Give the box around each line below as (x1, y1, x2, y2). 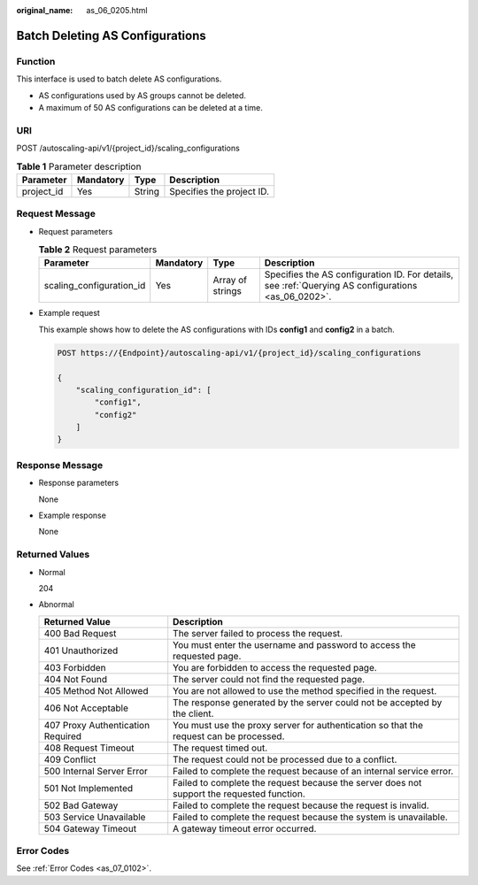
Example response (38, 510, 106, 520)
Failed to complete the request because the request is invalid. (173, 799, 429, 812)
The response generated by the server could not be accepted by (173, 696, 443, 708)
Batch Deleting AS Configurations (16, 27, 207, 43)
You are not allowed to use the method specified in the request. (173, 684, 437, 696)
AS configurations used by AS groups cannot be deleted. (38, 89, 247, 101)
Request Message (16, 208, 96, 220)
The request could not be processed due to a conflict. (173, 753, 397, 766)
